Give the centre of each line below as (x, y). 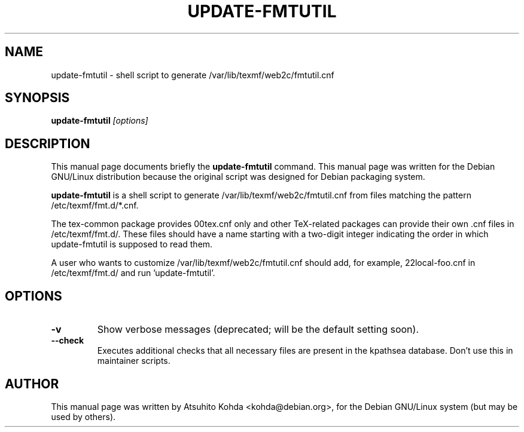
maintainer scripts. (134, 361)
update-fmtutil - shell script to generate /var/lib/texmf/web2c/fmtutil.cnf (193, 75)
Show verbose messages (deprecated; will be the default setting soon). (258, 330)
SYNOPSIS (37, 98)
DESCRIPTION (48, 143)
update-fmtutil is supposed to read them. (132, 244)
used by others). (83, 416)
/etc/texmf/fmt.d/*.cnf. (95, 206)
